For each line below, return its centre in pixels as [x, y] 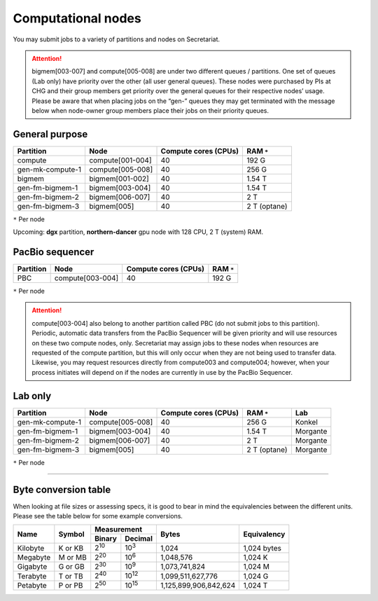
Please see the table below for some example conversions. [98, 516]
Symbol [71, 534]
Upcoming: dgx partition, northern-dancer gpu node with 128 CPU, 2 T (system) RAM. [138, 232]
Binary [106, 539]
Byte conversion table [62, 489]
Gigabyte [32, 567]
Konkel [307, 422]
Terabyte [32, 576]
